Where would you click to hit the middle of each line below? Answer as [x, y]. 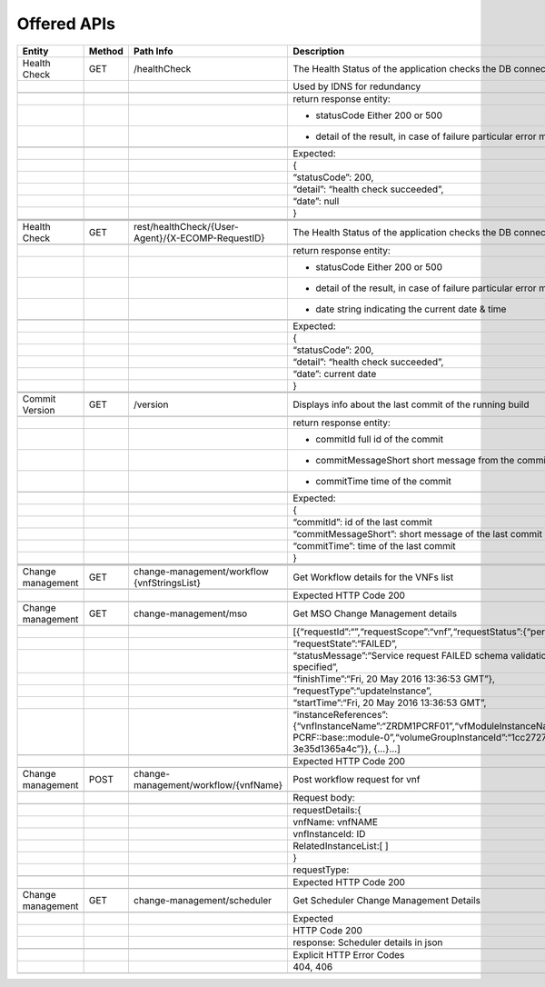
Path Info [153, 51]
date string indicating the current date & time [411, 309]
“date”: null [316, 201]
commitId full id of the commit [379, 439]
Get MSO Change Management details [375, 613]
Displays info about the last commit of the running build [411, 404]
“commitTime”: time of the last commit [374, 545]
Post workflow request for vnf [356, 779]
